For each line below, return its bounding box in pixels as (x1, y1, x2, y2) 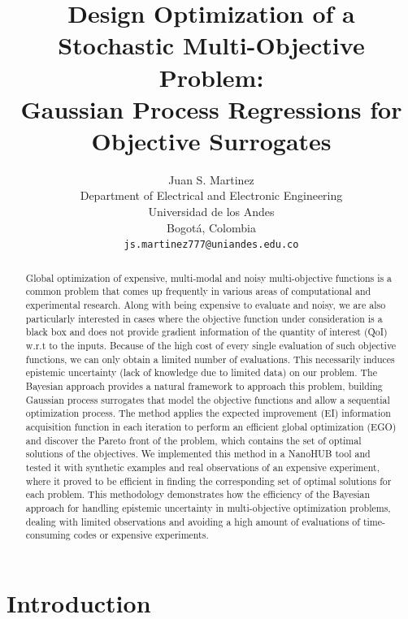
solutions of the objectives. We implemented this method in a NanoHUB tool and (25, 447, 371, 461)
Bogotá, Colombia (167, 219, 256, 236)
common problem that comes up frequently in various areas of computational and (25, 284, 371, 298)
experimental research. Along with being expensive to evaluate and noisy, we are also (25, 298, 386, 312)
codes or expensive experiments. (73, 528, 209, 542)
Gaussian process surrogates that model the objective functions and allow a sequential (25, 392, 390, 406)
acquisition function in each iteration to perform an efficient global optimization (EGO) (25, 419, 397, 433)
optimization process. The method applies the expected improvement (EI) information (25, 406, 391, 420)
